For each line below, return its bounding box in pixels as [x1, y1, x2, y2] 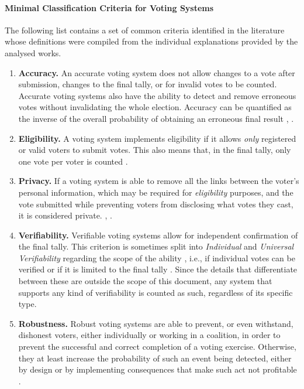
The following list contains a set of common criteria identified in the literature [5, 23, 285, 36]
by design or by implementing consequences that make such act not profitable [18, 363, 297, 376]
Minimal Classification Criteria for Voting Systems [5, 1, 214, 13]
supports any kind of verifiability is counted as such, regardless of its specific [18, 286, 293, 298]
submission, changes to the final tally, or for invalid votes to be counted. [18, 78, 277, 90]
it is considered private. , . [18, 209, 112, 221]
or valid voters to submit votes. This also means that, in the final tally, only [18, 144, 291, 156]
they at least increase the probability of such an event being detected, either [18, 352, 292, 364]
